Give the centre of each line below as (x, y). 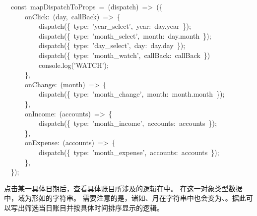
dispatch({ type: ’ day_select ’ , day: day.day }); (112, 45)
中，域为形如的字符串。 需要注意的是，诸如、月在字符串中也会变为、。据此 (125, 198)
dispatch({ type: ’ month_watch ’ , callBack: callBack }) (124, 55)
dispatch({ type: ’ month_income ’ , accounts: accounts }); (128, 123)
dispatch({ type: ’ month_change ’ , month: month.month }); (131, 94)
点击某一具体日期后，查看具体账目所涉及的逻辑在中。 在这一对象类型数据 (123, 188)
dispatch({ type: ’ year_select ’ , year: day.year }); (115, 26)
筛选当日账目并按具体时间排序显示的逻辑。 (94, 207)
